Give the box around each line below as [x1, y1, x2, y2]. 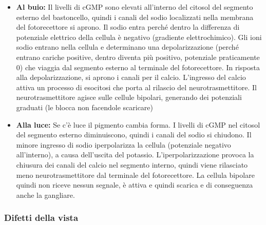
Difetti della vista [4, 211, 79, 224]
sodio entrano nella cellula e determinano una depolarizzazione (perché [16, 42, 239, 52]
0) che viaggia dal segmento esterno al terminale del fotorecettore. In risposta [16, 62, 260, 72]
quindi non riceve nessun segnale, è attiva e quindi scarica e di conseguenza [16, 179, 253, 190]
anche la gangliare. [16, 189, 75, 200]
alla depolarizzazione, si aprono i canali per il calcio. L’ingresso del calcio [16, 72, 246, 83]
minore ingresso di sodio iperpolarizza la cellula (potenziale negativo [16, 139, 231, 150]
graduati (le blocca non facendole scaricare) [16, 101, 153, 112]
